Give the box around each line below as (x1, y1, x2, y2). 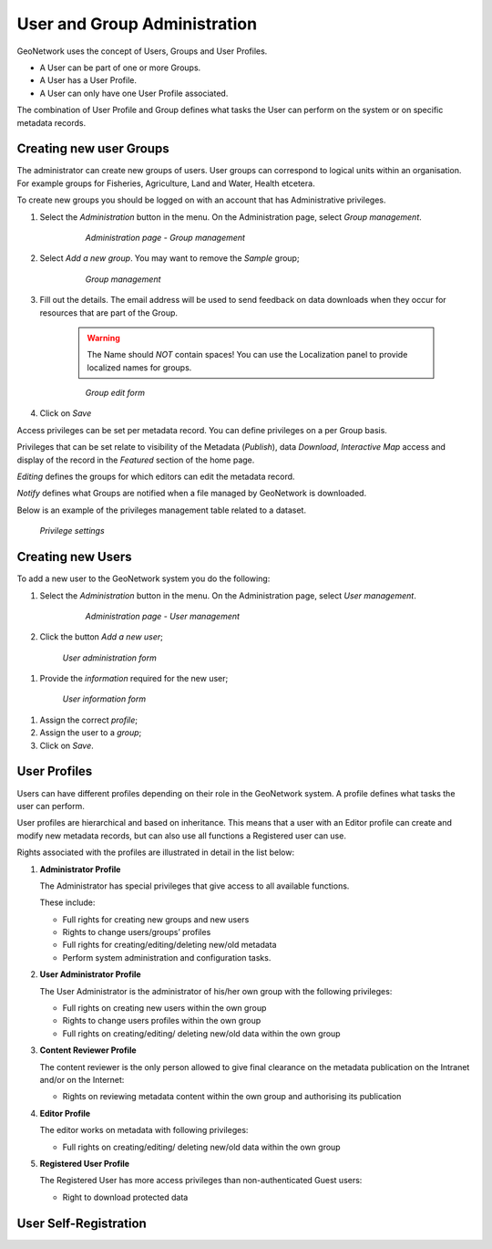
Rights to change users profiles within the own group (62, 1015, 261, 1026)
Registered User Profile (39, 1158, 130, 1169)
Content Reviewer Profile (39, 1045, 137, 1056)
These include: (39, 897, 96, 908)
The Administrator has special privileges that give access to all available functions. (39, 880, 350, 891)
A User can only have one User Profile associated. (39, 88, 229, 99)
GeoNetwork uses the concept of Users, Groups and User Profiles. (16, 46, 268, 57)
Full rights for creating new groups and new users (62, 913, 250, 925)
